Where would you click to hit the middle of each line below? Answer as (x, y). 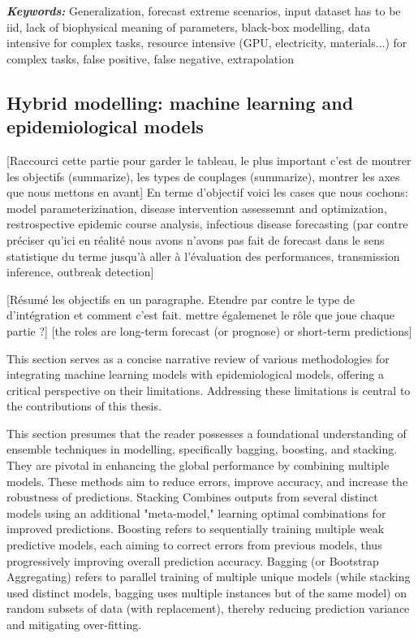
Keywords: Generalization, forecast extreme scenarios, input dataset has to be (204, 11)
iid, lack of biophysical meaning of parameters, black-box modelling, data (189, 26)
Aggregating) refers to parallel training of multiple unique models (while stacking (209, 577)
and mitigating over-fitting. (74, 624)
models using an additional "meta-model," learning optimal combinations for (196, 512)
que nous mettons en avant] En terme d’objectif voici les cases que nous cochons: (207, 192)
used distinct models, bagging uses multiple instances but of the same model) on (207, 592)
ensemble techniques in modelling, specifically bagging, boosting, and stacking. (202, 449)
